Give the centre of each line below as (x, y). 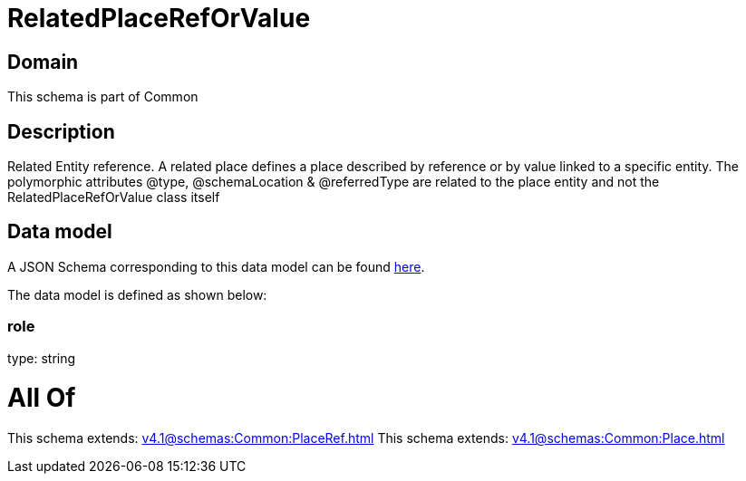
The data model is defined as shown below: (137, 294)
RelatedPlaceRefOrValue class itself (114, 197)
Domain (43, 62)
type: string (42, 358)
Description (61, 131)
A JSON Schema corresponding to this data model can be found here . (216, 266)
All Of (42, 398)
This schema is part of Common (103, 97)
